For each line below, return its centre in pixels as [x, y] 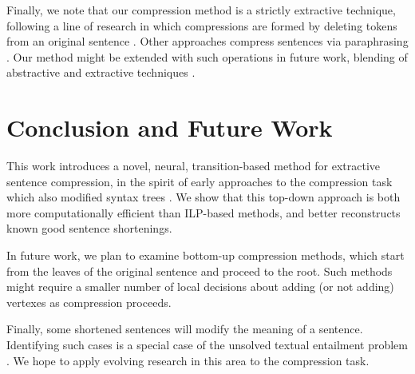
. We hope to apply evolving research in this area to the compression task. [188, 360]
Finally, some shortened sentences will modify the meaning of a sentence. [185, 329]
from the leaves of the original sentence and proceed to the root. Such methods [200, 271]
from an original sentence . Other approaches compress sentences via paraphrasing [207, 41]
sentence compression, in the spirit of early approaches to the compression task [200, 181]
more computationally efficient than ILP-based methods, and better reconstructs [204, 212]
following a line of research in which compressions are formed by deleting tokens [202, 25]
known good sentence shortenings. [89, 228]
